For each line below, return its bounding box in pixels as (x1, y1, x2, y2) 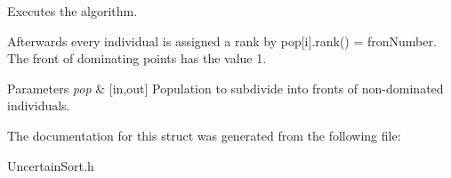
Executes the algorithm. (7, 2, 138, 20)
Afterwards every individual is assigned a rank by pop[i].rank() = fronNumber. (7, 31, 437, 50)
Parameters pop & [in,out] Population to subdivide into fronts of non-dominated (7, 78, 444, 97)
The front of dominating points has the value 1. (7, 49, 267, 68)
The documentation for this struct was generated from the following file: (7, 125, 401, 144)
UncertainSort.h (7, 156, 94, 174)
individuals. (7, 96, 70, 115)
